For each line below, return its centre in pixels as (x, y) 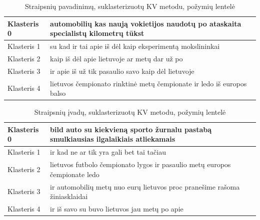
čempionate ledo (75, 174)
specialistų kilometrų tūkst (97, 33)
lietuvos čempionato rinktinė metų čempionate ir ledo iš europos (148, 83)
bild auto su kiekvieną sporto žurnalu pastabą (131, 129)
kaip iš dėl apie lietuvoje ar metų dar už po (116, 58)
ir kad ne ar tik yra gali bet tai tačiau (108, 152)
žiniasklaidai (69, 196)
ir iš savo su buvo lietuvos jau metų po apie (117, 209)
